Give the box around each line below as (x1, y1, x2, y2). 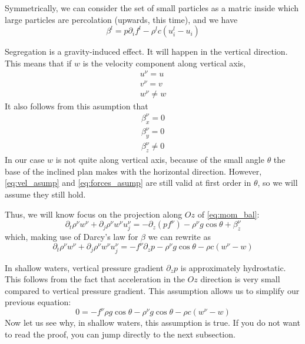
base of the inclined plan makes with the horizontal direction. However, (5, 165, 262, 177)
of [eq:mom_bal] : (197, 208, 260, 220)
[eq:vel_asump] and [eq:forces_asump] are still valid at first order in (5, 176, 251, 189)
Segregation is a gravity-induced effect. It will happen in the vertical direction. (5, 45, 288, 58)
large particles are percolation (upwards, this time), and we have (5, 13, 238, 25)
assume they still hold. (5, 188, 86, 200)
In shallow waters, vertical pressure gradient (5, 261, 164, 273)
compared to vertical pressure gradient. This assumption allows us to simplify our (5, 284, 300, 296)
